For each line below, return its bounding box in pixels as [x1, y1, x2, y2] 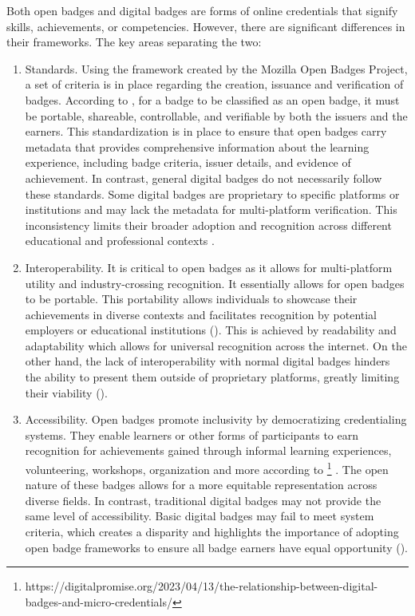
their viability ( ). [25, 384, 108, 401]
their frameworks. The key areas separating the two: [6, 34, 262, 50]
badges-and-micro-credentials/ [25, 593, 172, 610]
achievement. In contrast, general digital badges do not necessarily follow [25, 169, 382, 186]
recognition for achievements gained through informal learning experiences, [25, 442, 392, 459]
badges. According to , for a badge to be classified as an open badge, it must [25, 91, 400, 108]
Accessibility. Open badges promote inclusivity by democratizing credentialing [25, 411, 407, 428]
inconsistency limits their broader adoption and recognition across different [25, 216, 392, 233]
